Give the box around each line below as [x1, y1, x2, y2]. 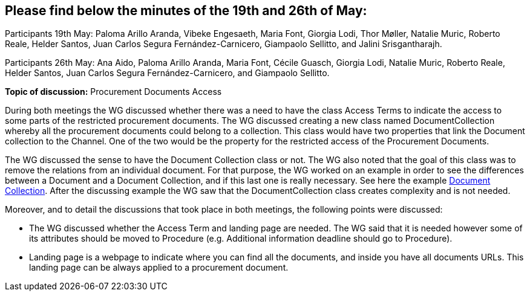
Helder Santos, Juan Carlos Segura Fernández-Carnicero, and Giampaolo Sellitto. [5, 68, 330, 79]
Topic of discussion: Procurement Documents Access [5, 86, 222, 97]
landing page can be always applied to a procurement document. [29, 262, 289, 273]
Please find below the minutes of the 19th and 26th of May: [5, 3, 367, 18]
